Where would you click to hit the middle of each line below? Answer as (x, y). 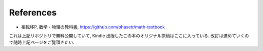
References (33, 13)
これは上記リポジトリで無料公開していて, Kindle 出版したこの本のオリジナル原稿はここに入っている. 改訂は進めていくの (129, 36)
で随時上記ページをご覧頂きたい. (42, 42)
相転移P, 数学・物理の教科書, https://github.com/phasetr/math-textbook (93, 27)
